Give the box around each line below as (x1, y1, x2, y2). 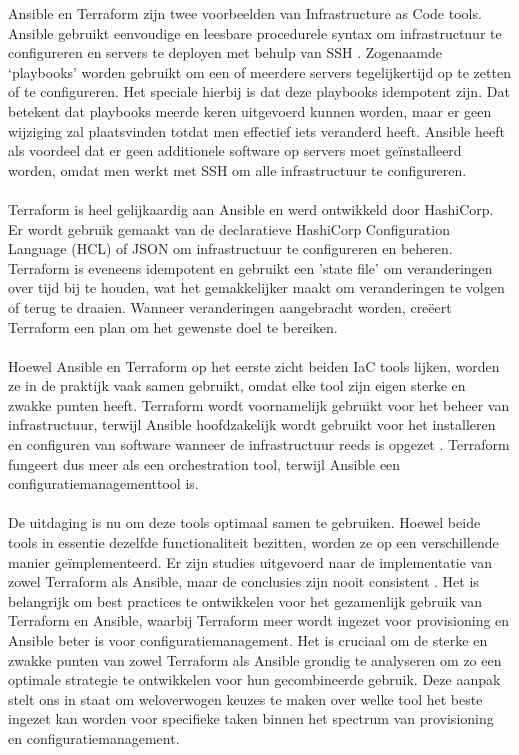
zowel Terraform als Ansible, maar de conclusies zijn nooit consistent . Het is (8, 571, 479, 592)
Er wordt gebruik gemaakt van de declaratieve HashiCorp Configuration (8, 218, 450, 239)
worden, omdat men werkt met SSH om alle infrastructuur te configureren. (8, 159, 467, 180)
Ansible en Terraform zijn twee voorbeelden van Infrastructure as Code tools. (8, 3, 482, 23)
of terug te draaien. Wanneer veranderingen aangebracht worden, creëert (8, 296, 452, 317)
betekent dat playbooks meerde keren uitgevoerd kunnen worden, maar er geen (8, 100, 492, 121)
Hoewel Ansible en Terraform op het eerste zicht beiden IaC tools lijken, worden (8, 355, 500, 376)
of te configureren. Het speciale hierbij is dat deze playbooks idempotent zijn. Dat (8, 81, 510, 102)
